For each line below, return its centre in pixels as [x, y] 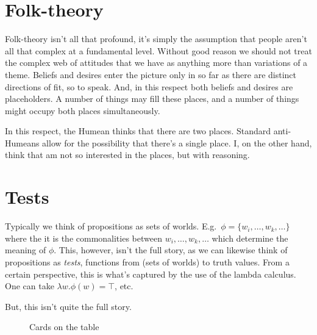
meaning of [26, 250]
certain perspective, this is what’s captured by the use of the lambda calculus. [151, 274]
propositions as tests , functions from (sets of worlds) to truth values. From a [147, 261]
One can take [30, 286]
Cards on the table [64, 327]
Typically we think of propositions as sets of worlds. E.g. [111, 226]
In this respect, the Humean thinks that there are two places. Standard [138, 131]
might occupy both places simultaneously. [83, 110]
